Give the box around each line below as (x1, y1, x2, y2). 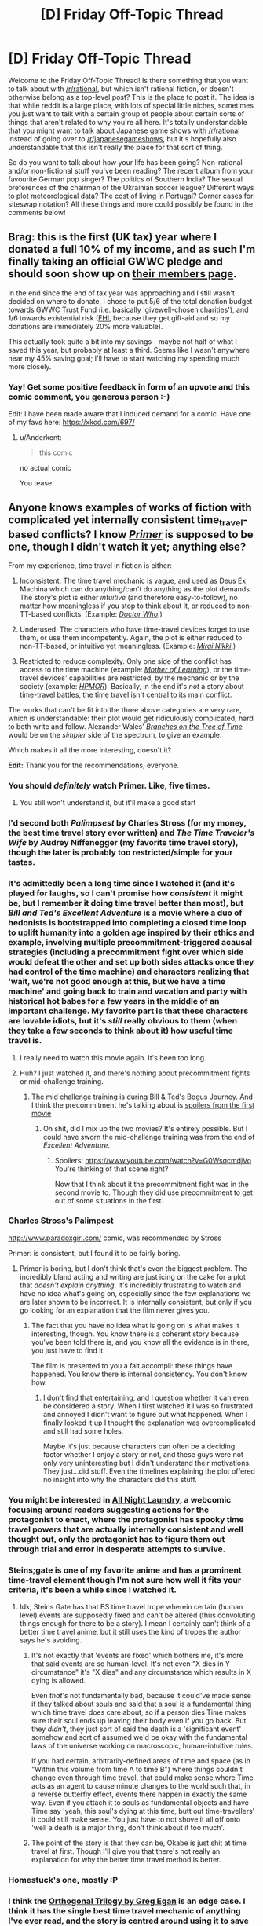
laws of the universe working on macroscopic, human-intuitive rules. (31, 1741, 254, 1751)
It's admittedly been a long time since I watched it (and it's (8, 878, 236, 889)
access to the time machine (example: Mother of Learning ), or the (19, 665, 233, 675)
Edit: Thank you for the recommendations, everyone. (8, 760, 180, 771)
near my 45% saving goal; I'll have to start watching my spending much (8, 353, 240, 363)
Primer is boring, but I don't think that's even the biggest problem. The (19, 1263, 247, 1273)
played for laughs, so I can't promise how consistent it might (8, 888, 243, 899)
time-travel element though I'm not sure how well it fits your (8, 1574, 242, 1585)
